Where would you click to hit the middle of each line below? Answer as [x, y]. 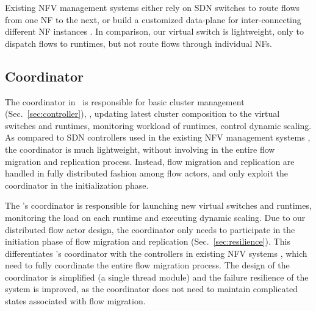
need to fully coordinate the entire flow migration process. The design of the [147, 265]
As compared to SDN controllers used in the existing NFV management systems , [158, 137]
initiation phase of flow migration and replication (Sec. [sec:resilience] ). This [148, 241]
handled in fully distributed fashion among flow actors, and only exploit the [146, 173]
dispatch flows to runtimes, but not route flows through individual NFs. [138, 43]
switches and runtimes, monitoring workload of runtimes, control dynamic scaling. [158, 125]
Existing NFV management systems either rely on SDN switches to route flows [153, 7]
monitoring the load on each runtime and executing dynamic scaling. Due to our [155, 217]
